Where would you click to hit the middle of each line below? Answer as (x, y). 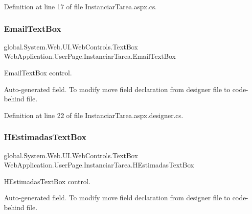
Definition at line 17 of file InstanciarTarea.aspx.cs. (80, 6)
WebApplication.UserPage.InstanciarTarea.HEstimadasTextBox (99, 165)
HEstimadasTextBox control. (47, 181)
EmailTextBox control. (38, 72)
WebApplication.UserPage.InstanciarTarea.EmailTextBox (90, 56)
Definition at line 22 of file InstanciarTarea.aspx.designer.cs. (94, 115)
